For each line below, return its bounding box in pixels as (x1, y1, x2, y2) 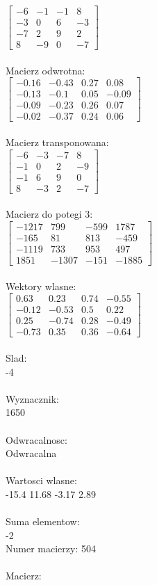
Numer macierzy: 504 (6, 541, 96, 556)
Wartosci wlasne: (6, 473, 77, 488)
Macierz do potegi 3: (6, 207, 93, 221)
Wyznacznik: (6, 391, 60, 406)
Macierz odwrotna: (6, 63, 85, 77)
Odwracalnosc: (6, 432, 67, 447)
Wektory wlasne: (6, 278, 76, 293)
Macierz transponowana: (6, 135, 109, 150)
